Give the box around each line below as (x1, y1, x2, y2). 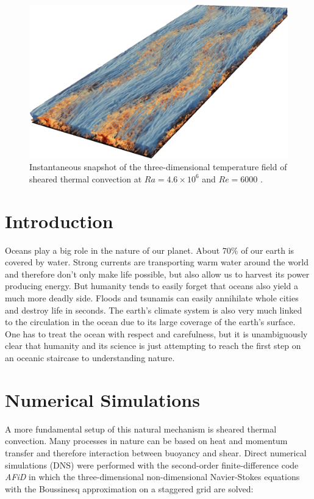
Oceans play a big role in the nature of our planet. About (5, 243, 220, 256)
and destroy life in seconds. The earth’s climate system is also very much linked (5, 303, 302, 316)
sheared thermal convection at (29, 172, 142, 185)
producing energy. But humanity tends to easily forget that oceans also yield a (5, 279, 298, 292)
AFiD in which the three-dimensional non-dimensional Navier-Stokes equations (5, 470, 300, 483)
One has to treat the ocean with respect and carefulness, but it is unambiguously (5, 327, 308, 340)
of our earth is (241, 243, 294, 256)
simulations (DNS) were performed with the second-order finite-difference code (5, 458, 299, 471)
